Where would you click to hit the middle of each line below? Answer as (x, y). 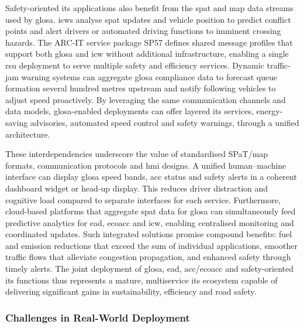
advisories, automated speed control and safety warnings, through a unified (165, 122)
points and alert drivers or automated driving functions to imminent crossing (143, 31)
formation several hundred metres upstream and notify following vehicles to (141, 88)
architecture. (28, 134)
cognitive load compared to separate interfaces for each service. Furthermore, (143, 199)
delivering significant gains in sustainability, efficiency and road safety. (131, 291)
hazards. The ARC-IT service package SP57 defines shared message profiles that (149, 42)
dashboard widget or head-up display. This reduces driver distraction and (137, 188)
